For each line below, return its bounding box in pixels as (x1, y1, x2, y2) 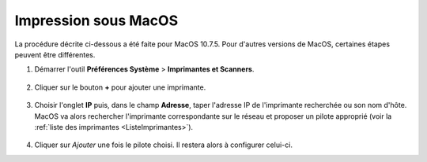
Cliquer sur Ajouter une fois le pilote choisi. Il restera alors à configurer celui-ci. (34, 140, 293, 149)
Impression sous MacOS (14, 12, 178, 29)
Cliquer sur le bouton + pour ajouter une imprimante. (34, 83, 206, 92)
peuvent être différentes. (14, 50, 96, 59)
